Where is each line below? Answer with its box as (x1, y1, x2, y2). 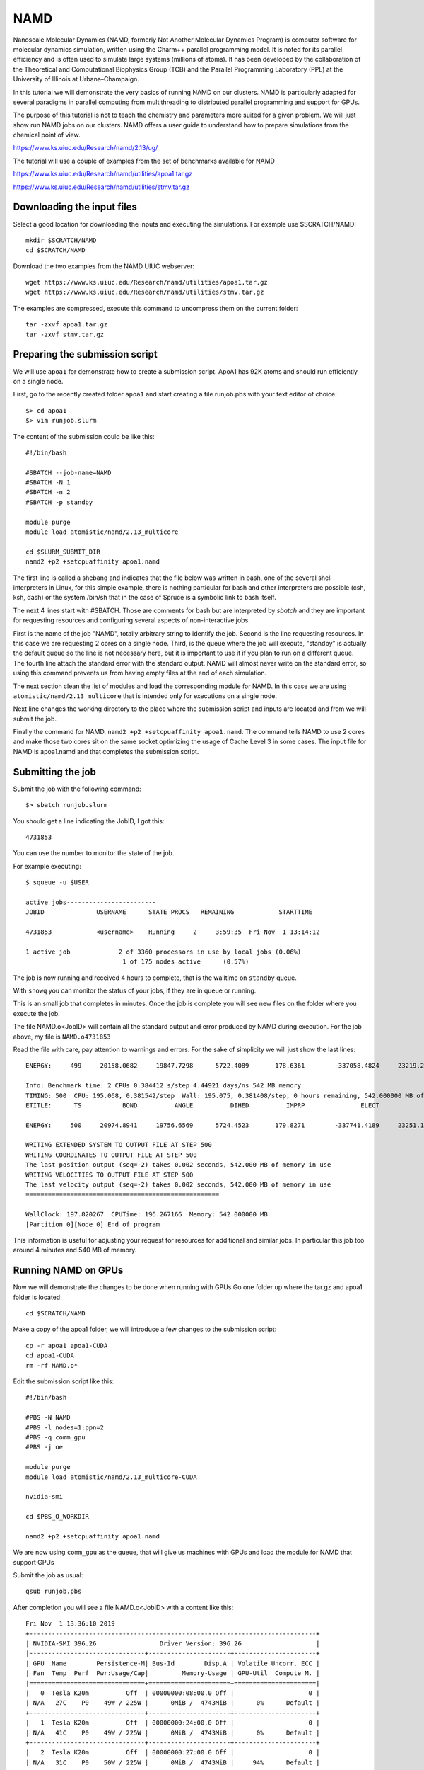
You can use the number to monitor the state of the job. (13, 849, 175, 857)
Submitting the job (13, 765, 97, 778)
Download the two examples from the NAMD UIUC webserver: (13, 262, 195, 270)
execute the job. (13, 1009, 60, 1017)
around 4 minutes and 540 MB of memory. (13, 1246, 137, 1255)
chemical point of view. (13, 131, 81, 139)
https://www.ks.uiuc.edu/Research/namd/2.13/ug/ (13, 144, 158, 152)
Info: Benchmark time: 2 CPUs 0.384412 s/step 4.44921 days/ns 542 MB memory (25, 1082, 302, 1090)
